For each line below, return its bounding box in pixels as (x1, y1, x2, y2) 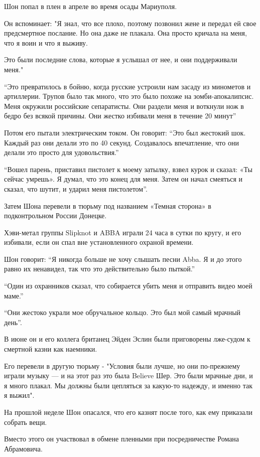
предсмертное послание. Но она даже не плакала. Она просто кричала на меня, (4, 28, 247, 38)
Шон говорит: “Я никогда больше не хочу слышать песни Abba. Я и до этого (4, 253, 242, 264)
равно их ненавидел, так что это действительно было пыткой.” (4, 263, 195, 274)
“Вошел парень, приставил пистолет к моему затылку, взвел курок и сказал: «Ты (4, 164, 252, 174)
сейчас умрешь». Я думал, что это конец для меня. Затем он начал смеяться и (4, 174, 243, 184)
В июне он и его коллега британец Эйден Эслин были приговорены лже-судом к (4, 334, 250, 344)
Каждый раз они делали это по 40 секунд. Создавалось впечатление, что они (4, 137, 239, 147)
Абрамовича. (4, 443, 43, 453)
